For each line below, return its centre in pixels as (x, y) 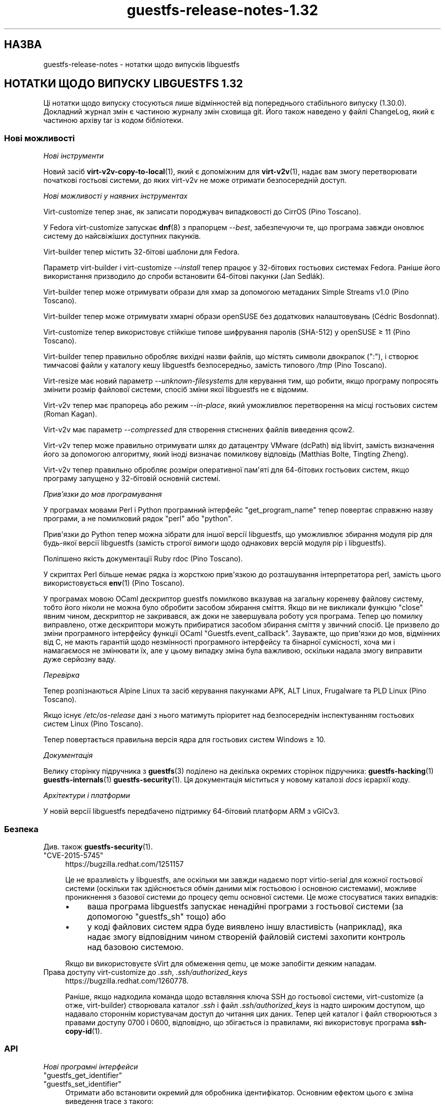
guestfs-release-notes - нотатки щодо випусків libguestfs (141, 64)
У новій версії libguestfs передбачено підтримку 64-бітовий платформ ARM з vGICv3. (192, 811)
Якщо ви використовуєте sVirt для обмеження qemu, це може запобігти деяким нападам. (221, 963)
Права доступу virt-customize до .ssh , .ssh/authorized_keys (145, 972)
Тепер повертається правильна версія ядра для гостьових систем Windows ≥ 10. (184, 740)
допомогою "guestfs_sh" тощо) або (156, 916)
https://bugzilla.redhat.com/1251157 (124, 864)
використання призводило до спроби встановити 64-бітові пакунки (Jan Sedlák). (184, 276)
